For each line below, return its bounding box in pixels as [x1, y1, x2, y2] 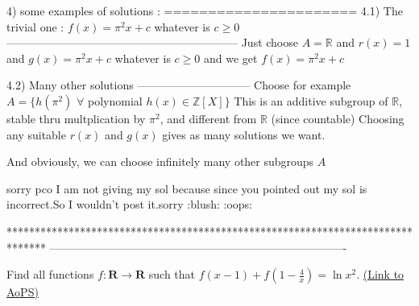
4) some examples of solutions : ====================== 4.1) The [6, 2, 403, 19]
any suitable [6, 126, 66, 143]
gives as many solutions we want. [162, 126, 326, 143]
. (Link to [356, 266, 404, 283]
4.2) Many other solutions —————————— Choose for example [6, 76, 351, 93]
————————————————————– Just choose [6, 34, 298, 51]
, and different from [160, 110, 257, 126]
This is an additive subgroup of [234, 92, 388, 109]
